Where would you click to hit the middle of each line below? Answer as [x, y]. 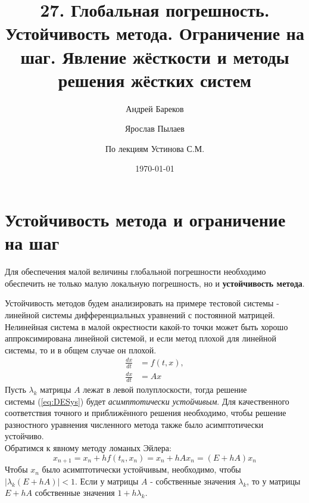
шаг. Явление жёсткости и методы [155, 56]
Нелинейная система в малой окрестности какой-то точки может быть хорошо [146, 326]
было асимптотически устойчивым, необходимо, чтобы [141, 469]
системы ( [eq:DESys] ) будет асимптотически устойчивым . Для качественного [147, 401]
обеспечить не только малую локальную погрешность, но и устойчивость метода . [155, 283]
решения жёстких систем [155, 80]
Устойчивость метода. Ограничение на [155, 33]
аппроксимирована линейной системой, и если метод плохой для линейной [141, 338]
